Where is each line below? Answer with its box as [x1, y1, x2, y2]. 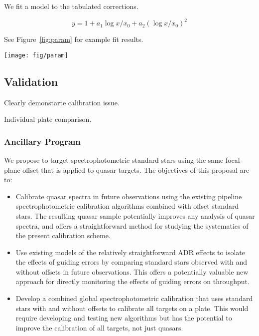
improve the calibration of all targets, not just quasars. [15, 322, 183, 333]
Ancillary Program [4, 135, 81, 147]
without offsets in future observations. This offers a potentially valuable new [15, 266, 249, 277]
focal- [225, 154, 243, 165]
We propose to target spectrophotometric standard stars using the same [4, 154, 224, 165]
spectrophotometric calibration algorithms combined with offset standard [15, 201, 239, 211]
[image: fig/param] [4, 51, 68, 59]
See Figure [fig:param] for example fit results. [4, 34, 143, 44]
